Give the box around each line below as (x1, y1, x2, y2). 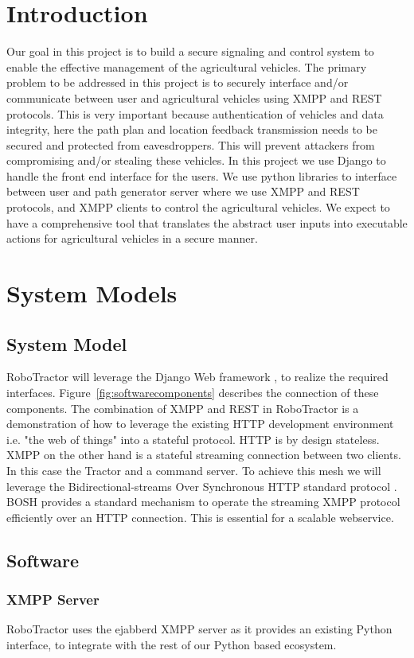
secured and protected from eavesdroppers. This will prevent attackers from (6, 136, 375, 153)
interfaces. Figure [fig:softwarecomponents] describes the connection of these (6, 384, 379, 401)
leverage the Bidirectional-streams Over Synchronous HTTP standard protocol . (6, 477, 397, 494)
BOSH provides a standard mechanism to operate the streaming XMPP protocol (6, 493, 400, 510)
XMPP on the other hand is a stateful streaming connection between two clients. (6, 446, 401, 463)
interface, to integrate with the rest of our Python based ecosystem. (6, 636, 337, 652)
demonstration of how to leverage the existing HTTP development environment (6, 415, 394, 432)
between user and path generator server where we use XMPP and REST (6, 183, 360, 200)
